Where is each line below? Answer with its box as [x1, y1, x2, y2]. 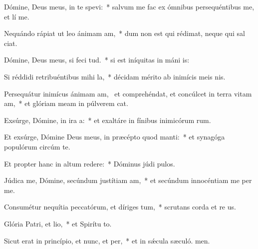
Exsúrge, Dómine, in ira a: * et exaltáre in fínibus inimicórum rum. [4, 114, 211, 125]
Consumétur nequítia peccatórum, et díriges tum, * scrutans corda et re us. [4, 201, 236, 212]
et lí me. [4, 11, 29, 21]
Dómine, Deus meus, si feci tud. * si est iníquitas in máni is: [4, 54, 190, 65]
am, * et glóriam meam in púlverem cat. [4, 98, 128, 108]
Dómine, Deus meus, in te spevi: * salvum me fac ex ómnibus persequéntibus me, [4, 1, 255, 11]
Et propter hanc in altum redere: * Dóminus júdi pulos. [4, 158, 175, 168]
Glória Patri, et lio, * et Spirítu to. [4, 218, 112, 228]
